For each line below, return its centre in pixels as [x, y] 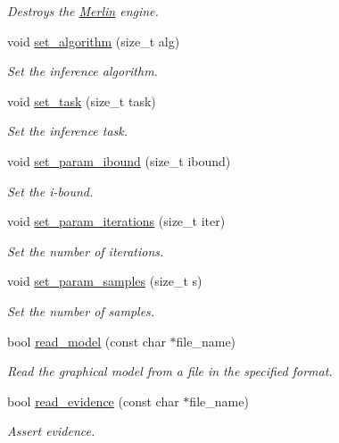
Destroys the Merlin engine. [83, 11]
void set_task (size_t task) [82, 100]
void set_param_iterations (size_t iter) [116, 221]
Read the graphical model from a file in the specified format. [170, 371]
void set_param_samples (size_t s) [105, 281]
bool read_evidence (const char [93, 401]
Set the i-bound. [50, 191]
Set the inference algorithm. [83, 71]
